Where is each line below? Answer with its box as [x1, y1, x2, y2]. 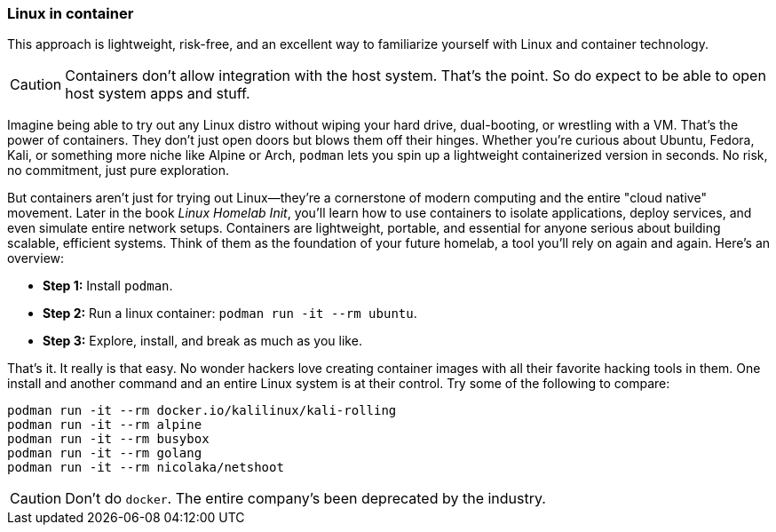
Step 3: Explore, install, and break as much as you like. [43, 333, 362, 349]
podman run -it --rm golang [7, 446, 202, 461]
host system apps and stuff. [65, 84, 250, 103]
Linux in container [7, 4, 134, 22]
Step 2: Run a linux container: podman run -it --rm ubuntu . [43, 306, 417, 322]
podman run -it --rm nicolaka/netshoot [7, 460, 284, 475]
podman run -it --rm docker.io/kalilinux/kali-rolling [7, 403, 397, 418]
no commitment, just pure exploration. [7, 163, 229, 179]
